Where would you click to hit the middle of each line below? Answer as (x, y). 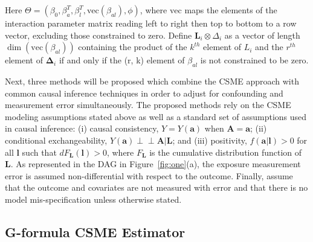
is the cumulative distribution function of (226, 152)
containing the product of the (133, 47)
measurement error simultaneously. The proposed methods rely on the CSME (148, 105)
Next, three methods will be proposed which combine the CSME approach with (152, 81)
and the (269, 47)
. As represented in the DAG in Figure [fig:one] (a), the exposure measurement (156, 164)
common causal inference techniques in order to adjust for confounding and (144, 93)
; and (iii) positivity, (210, 140)
